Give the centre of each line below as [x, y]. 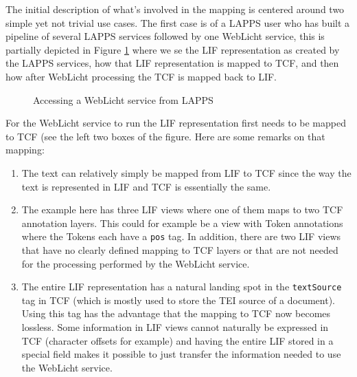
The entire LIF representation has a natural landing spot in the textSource [182, 287]
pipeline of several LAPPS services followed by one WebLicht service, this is [165, 36]
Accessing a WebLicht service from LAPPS [123, 99]
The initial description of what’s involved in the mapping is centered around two [175, 9]
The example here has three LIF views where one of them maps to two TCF [182, 209]
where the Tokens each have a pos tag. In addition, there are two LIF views [181, 236]
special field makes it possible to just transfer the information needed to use [181, 354]
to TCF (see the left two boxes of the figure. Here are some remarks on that [165, 136]
